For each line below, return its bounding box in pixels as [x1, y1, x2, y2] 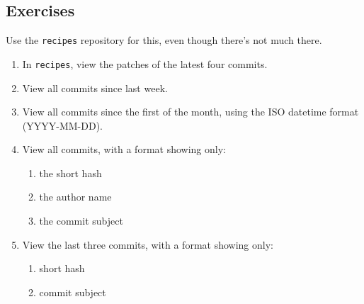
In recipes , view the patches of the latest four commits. [22, 56, 268, 71]
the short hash [39, 165, 102, 180]
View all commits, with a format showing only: [22, 142, 226, 157]
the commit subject [39, 213, 123, 228]
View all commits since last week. [22, 80, 168, 95]
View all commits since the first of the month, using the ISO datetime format [22, 104, 359, 119]
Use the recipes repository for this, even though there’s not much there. [6, 33, 322, 47]
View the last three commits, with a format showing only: [22, 237, 273, 252]
